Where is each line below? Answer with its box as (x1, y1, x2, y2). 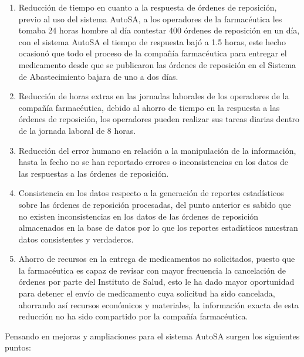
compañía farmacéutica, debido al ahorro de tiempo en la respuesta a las (18, 101, 280, 113)
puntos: (5, 341, 31, 353)
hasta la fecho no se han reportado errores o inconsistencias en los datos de (18, 156, 289, 168)
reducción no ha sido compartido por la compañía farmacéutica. (18, 310, 248, 322)
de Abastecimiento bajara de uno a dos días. (18, 70, 178, 82)
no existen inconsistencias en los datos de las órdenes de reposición (18, 210, 259, 222)
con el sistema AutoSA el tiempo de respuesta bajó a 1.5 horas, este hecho (18, 35, 286, 48)
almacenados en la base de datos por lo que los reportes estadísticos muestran (18, 221, 298, 234)
